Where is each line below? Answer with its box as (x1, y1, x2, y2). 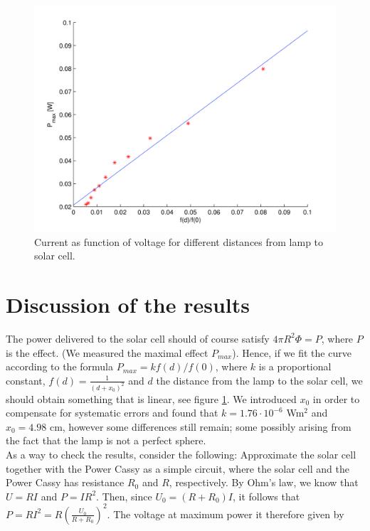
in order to (312, 391, 360, 406)
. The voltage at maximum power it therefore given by (107, 506, 344, 521)
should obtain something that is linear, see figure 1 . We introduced (6, 391, 297, 406)
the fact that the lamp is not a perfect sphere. (6, 433, 206, 448)
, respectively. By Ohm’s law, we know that (169, 475, 359, 490)
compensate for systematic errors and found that (6, 405, 218, 420)
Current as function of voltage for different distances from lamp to (34, 234, 324, 249)
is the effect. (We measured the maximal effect (6, 345, 208, 360)
